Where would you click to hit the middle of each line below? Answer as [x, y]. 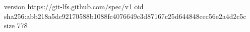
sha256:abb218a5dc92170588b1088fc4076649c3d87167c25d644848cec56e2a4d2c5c [125, 16]
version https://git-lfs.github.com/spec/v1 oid [74, 6]
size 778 [16, 25]
